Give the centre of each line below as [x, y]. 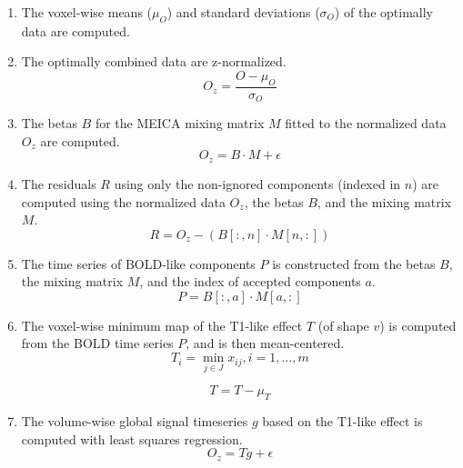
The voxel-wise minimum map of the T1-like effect [162, 325]
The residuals [59, 183]
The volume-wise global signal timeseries [135, 421]
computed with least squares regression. [132, 438]
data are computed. [75, 30]
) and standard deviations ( [243, 12]
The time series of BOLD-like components [138, 263]
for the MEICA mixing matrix [180, 123]
